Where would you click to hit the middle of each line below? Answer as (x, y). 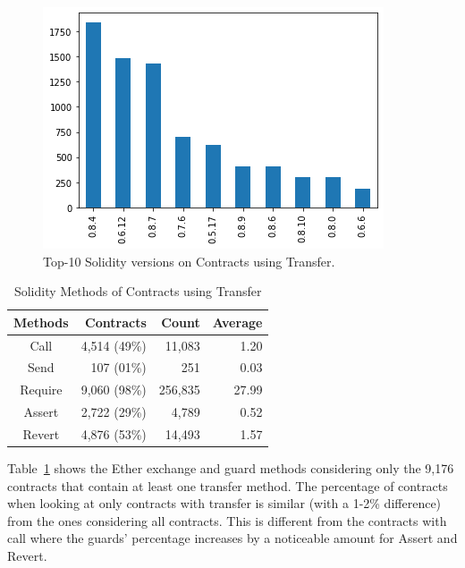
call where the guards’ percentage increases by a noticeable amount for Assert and (232, 538)
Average (237, 322)
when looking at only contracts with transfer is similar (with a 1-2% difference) (224, 503)
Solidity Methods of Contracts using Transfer (138, 291)
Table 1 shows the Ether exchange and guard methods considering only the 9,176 (231, 468)
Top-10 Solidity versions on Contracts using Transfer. (189, 261)
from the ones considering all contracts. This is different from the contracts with (227, 520)
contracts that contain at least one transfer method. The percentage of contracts (228, 485)
